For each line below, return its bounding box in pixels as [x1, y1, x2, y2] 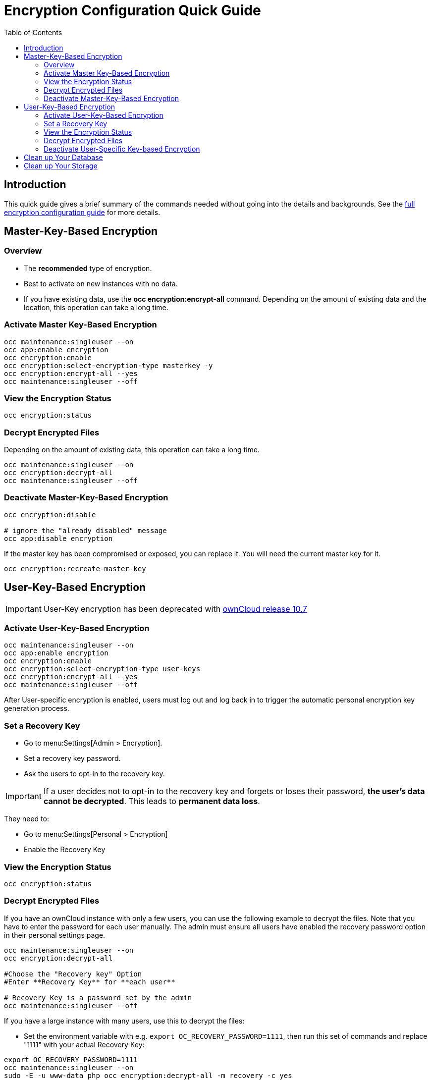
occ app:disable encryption [4, 534, 113, 542]
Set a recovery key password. [24, 754, 121, 763]
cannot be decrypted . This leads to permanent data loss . [43, 796, 260, 807]
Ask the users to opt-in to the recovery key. [24, 769, 165, 778]
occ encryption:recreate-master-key [4, 564, 146, 573]
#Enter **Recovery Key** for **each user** [4, 977, 175, 986]
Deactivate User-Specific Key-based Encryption [44, 144, 200, 153]
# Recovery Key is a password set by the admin [4, 993, 192, 1002]
